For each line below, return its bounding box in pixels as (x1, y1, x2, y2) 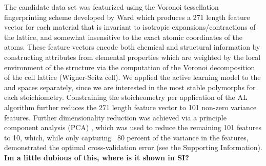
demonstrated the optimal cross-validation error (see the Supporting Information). (4, 142, 262, 153)
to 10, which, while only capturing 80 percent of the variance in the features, (4, 132, 249, 142)
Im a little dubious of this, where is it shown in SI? (4, 152, 189, 162)
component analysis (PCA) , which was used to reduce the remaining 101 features (4, 122, 261, 133)
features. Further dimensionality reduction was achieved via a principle (4, 112, 227, 122)
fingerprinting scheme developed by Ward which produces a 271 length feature (4, 11, 250, 22)
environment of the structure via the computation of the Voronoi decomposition (4, 61, 255, 72)
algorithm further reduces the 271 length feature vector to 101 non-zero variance (4, 101, 257, 112)
